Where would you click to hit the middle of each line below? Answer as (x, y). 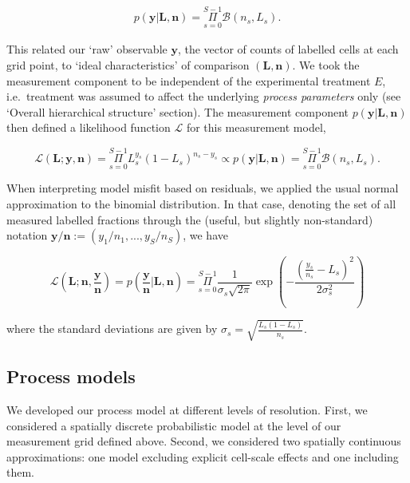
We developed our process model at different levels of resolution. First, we (187, 409)
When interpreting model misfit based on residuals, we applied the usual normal (203, 188)
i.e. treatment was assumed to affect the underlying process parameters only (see (204, 96)
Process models (71, 376)
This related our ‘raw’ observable (87, 49)
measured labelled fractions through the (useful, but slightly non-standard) (190, 219)
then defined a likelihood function (89, 127)
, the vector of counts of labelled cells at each (288, 49)
